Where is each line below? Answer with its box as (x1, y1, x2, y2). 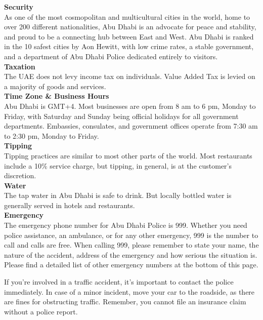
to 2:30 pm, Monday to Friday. (4, 130, 99, 141)
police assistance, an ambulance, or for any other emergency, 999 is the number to (4, 229, 258, 240)
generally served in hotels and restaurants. (4, 199, 135, 210)
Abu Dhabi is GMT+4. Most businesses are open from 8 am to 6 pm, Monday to (4, 100, 256, 111)
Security (4, 2, 33, 12)
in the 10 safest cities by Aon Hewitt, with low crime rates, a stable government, (4, 41, 254, 52)
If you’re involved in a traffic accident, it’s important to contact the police (4, 276, 234, 287)
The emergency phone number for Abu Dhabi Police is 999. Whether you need (4, 220, 247, 230)
